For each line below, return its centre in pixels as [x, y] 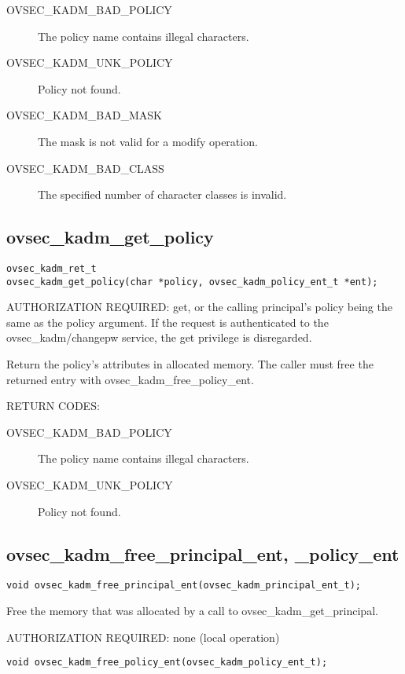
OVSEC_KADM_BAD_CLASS [85, 168]
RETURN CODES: [53, 406]
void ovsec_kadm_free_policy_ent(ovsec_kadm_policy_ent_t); [167, 663]
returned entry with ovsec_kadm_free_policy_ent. [130, 379]
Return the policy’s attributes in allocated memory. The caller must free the [190, 364]
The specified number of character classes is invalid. [162, 194]
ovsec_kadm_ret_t [52, 268]
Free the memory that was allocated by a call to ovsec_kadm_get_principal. [192, 611]
